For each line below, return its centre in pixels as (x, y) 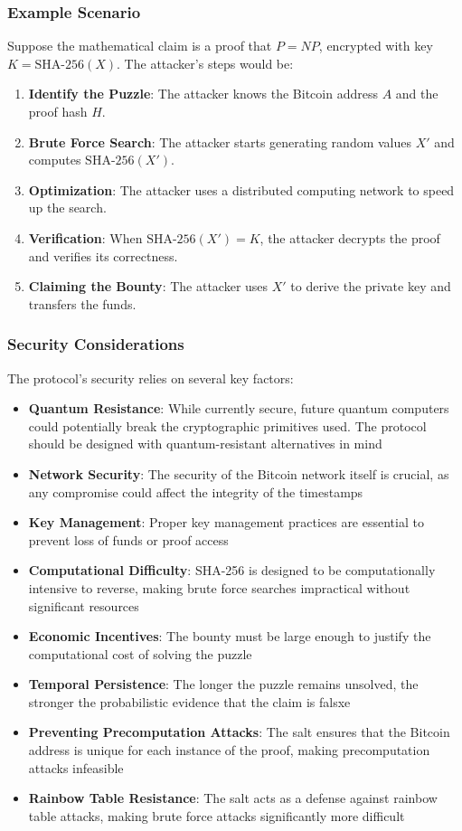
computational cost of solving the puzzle (140, 653)
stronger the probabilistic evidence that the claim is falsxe (189, 701)
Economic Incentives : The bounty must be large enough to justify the (230, 636)
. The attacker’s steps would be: (205, 63)
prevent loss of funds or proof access (128, 539)
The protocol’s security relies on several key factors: (151, 378)
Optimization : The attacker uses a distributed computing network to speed (241, 189)
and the (417, 94)
